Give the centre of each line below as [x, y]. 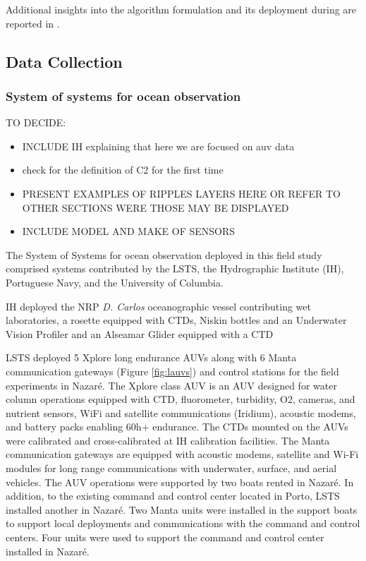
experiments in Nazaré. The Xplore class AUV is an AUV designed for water [171, 385]
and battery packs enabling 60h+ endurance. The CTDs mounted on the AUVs [177, 427]
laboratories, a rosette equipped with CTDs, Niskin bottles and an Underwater [176, 320]
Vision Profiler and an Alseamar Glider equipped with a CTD [140, 333]
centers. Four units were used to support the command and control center [165, 537]
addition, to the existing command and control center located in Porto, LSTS [173, 496]
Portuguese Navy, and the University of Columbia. [115, 282]
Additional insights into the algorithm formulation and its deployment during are [181, 9]
